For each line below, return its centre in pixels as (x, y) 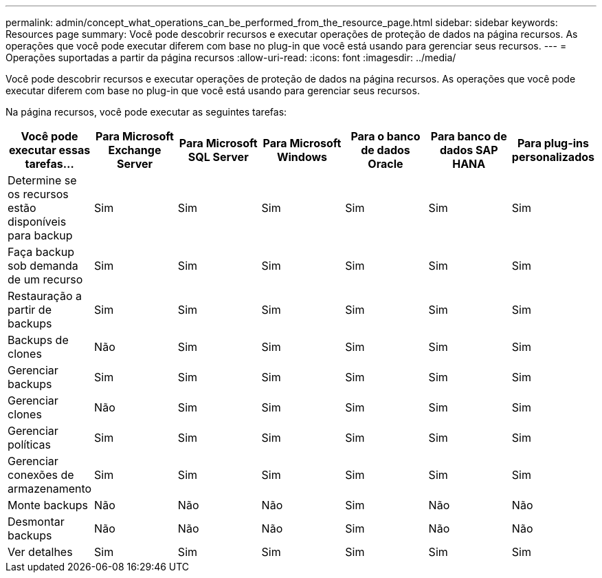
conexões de (41, 475)
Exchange (135, 150)
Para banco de (469, 136)
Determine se (42, 180)
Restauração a (45, 296)
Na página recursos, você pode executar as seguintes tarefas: (146, 112)
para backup (40, 235)
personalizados (553, 157)
